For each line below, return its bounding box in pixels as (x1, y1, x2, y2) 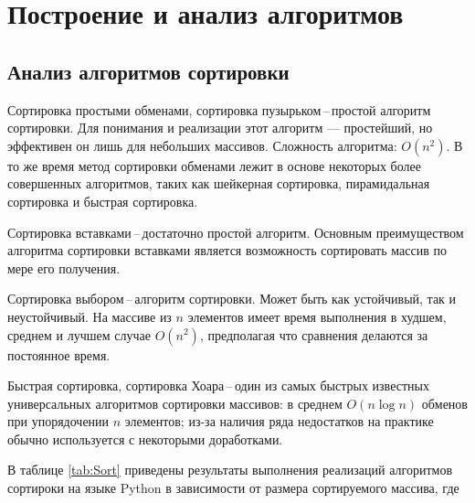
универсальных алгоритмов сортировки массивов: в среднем (7, 393, 343, 412)
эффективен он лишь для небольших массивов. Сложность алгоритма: (7, 135, 397, 155)
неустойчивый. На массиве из (7, 306, 172, 326)
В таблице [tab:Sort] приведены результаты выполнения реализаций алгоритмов (7, 460, 453, 479)
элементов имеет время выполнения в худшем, (187, 306, 447, 326)
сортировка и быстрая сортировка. (7, 191, 198, 210)
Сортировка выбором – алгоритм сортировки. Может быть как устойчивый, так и (7, 289, 457, 308)
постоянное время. (7, 345, 111, 364)
